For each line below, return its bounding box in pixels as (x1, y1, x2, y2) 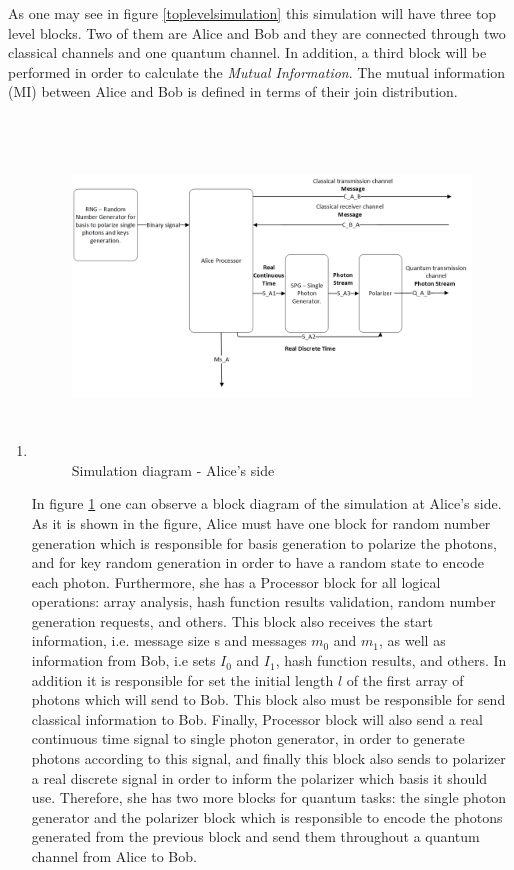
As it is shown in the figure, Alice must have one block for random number (31, 512, 491, 533)
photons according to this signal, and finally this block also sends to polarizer (31, 748, 506, 769)
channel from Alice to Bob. (31, 846, 197, 866)
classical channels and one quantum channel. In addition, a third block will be (8, 42, 487, 63)
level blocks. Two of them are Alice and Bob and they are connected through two (8, 22, 506, 43)
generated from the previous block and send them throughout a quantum (31, 826, 480, 847)
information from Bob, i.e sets (31, 650, 216, 671)
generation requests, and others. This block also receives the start (31, 610, 434, 631)
